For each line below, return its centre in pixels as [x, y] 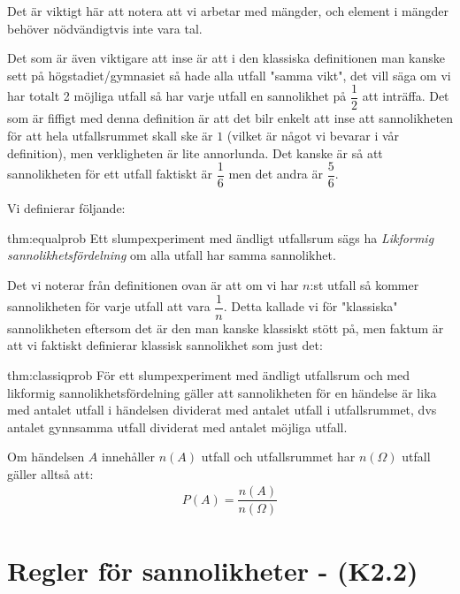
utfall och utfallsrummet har [278, 457]
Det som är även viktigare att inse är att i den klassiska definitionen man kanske [226, 58]
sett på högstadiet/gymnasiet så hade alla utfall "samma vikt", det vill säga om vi [229, 75]
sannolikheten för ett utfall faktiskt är [110, 174]
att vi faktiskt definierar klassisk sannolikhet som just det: [165, 345]
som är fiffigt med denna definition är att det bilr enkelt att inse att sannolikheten [230, 118]
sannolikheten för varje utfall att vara [109, 306]
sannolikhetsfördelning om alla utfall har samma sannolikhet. [172, 255]
